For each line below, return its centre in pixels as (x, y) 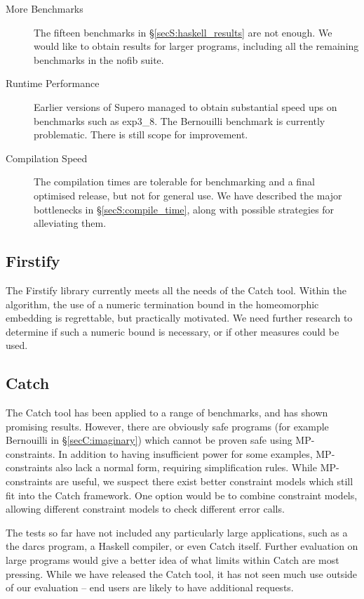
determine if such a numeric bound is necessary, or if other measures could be (173, 331)
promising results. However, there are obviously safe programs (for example (167, 426)
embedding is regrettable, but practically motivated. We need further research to (179, 318)
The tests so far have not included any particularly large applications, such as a (177, 532)
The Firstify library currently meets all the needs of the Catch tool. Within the (176, 290)
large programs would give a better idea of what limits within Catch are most (173, 560)
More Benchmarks (45, 8)
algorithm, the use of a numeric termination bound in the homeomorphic (162, 304)
